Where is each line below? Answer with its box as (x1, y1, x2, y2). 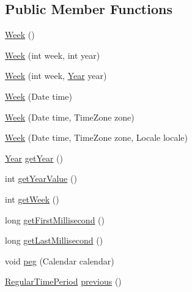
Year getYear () (5, 151, 63, 164)
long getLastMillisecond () (5, 234, 103, 247)
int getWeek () (5, 192, 59, 205)
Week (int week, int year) (5, 48, 100, 61)
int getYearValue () (5, 172, 77, 185)
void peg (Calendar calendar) (5, 254, 114, 267)
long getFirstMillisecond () (5, 213, 105, 226)
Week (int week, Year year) (5, 69, 107, 82)
